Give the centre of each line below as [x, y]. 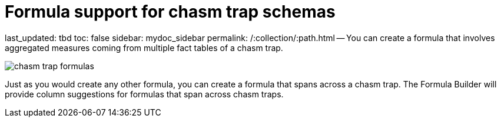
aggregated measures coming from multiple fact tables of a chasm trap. [144, 48]
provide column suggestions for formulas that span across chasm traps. [144, 94]
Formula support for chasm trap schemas [170, 12]
